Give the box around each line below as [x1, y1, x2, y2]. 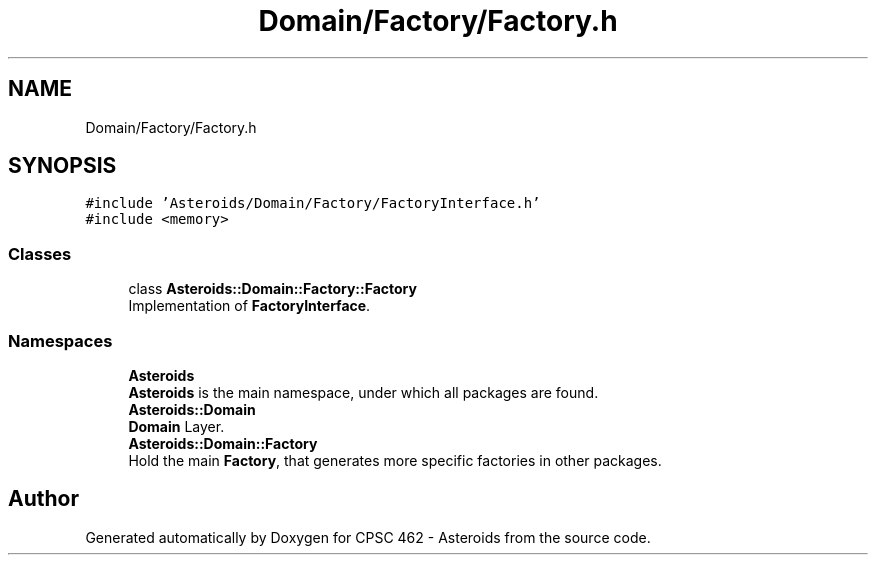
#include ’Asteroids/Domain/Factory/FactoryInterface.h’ [85, 195, 541, 212]
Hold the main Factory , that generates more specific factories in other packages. [128, 451, 662, 469]
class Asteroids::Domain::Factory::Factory [128, 280, 417, 298]
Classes [8, 243, 72, 264]
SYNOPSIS [8, 153, 117, 179]
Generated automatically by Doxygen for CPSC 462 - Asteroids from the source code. [85, 528, 651, 546]
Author [8, 486, 79, 512]
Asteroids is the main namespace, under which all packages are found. [128, 383, 599, 401]
